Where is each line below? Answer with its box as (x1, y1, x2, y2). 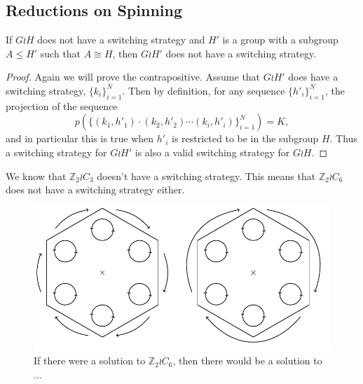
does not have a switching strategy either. (6, 182, 185, 197)
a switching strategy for (6, 144, 107, 159)
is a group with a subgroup (222, 32, 338, 47)
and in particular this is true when (6, 131, 154, 146)
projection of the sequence (6, 98, 118, 113)
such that (40, 46, 81, 60)
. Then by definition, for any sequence (122, 83, 285, 97)
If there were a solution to (34, 353, 146, 368)
